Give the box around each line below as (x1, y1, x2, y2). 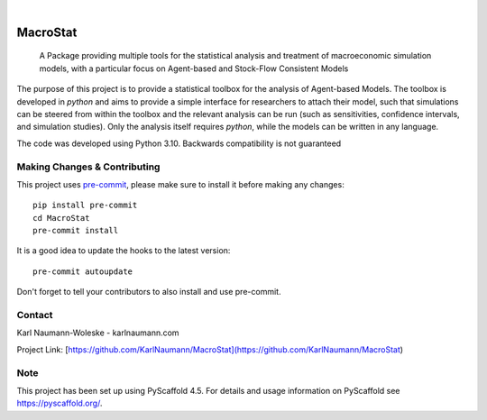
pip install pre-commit (32, 200, 138, 211)
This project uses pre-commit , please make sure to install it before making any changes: (16, 178, 345, 189)
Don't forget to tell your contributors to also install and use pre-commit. (16, 287, 281, 297)
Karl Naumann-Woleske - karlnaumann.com (16, 327, 179, 338)
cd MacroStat (32, 213, 90, 223)
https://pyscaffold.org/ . (16, 397, 103, 409)
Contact (16, 309, 53, 321)
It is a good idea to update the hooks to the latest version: (16, 245, 231, 256)
